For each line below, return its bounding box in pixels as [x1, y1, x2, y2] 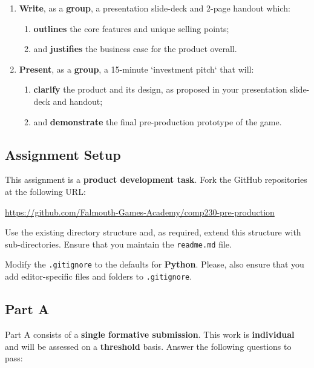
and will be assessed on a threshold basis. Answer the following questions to [5, 340, 292, 352]
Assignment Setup [5, 145, 121, 163]
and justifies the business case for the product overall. [33, 42, 237, 55]
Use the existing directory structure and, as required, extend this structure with [5, 226, 301, 238]
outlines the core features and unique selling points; [33, 22, 229, 34]
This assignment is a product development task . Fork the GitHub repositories [5, 173, 307, 186]
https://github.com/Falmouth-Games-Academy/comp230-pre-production [5, 205, 275, 218]
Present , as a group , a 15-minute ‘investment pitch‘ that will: [19, 62, 254, 75]
